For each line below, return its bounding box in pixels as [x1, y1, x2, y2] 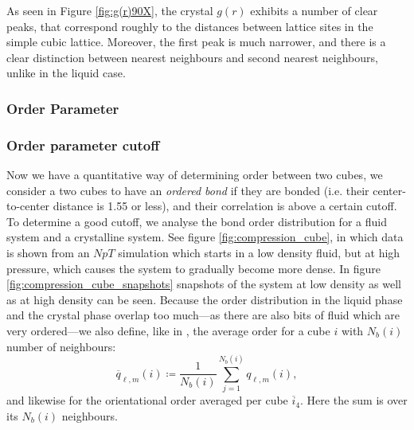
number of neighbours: [6, 338, 116, 354]
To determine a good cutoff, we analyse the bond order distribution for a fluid [6, 213, 387, 229]
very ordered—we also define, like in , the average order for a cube [6, 322, 330, 338]
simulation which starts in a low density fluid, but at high [118, 244, 400, 260]
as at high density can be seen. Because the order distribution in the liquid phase [6, 291, 403, 307]
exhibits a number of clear [250, 2, 378, 18]
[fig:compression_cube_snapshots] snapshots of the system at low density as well [6, 276, 401, 292]
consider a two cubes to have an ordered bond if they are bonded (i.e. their [6, 182, 369, 198]
